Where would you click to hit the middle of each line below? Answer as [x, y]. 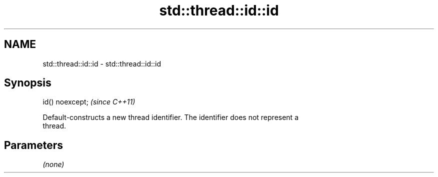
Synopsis [28, 83]
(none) [53, 164]
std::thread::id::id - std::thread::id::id [102, 63]
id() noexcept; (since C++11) [89, 102]
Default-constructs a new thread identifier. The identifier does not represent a [170, 117]
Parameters [33, 145]
